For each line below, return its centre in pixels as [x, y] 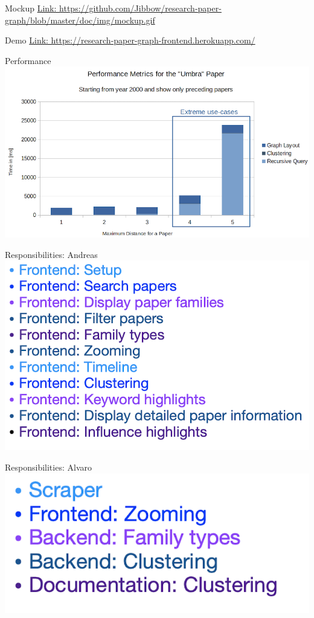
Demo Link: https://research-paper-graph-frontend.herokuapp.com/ [130, 40]
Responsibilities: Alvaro [48, 467]
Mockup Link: [31, 8]
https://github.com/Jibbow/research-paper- [140, 8]
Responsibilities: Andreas [51, 254]
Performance [28, 60]
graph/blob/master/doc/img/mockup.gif [80, 20]
